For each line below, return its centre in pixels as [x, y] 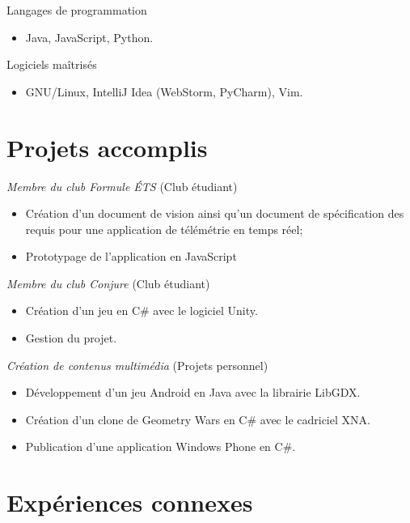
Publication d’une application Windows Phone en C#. [161, 446]
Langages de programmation [77, 10]
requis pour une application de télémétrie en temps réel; [164, 229]
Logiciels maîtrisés [52, 64]
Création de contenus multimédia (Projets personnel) [137, 365]
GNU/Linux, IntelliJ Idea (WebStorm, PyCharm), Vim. [164, 91]
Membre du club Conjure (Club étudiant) [108, 283]
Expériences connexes [130, 502]
